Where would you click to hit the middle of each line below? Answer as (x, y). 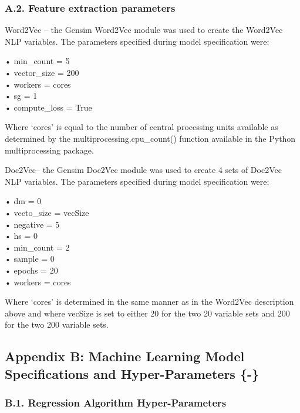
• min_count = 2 (37, 247)
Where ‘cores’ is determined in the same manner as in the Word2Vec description (149, 302)
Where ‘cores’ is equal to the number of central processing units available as (141, 127)
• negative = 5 (32, 224)
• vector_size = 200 (42, 72)
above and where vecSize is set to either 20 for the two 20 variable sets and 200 (147, 313)
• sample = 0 (30, 259)
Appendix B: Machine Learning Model (125, 356)
